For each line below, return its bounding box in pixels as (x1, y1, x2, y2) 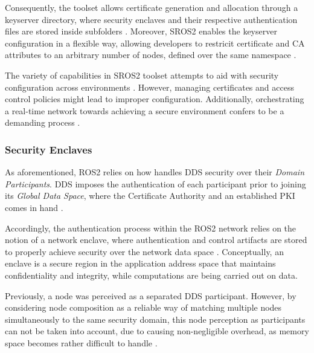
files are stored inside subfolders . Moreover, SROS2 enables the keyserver (5, 25, 277, 37)
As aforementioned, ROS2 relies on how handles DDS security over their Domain (5, 166, 305, 178)
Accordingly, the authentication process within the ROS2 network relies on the (5, 221, 296, 234)
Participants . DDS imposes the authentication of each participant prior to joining (5, 177, 306, 190)
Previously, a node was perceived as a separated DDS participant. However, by (5, 289, 296, 302)
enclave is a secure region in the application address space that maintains (5, 257, 276, 270)
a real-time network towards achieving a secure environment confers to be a (5, 104, 284, 117)
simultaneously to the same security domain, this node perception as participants (5, 313, 306, 325)
